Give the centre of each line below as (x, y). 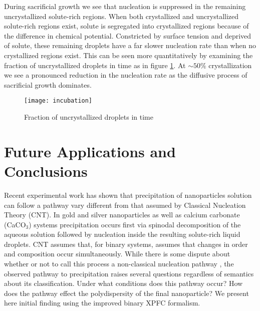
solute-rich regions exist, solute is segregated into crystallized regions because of (126, 26)
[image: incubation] (58, 101)
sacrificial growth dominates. (48, 84)
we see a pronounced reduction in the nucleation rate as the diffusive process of (126, 75)
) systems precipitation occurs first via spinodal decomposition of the (135, 224)
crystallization (230, 65)
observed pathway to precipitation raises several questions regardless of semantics (129, 273)
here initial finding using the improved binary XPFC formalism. (102, 303)
